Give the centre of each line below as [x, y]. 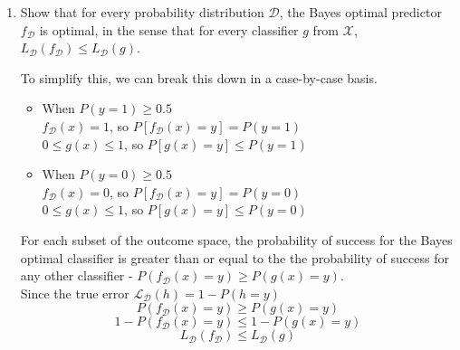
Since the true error [75, 293]
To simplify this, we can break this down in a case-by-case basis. [199, 77]
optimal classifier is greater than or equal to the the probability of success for [235, 257]
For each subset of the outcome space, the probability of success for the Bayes [236, 239]
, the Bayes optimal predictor [360, 12]
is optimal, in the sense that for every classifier [169, 29]
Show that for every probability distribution [142, 12]
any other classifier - [77, 275]
